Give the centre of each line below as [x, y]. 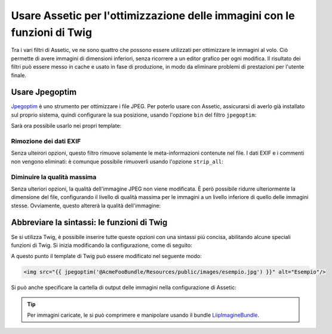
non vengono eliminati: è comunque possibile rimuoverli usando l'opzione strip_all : [117, 161]
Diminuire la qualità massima [54, 177]
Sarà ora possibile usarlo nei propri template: [66, 126]
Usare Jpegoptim [44, 92]
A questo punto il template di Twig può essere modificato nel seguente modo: [107, 256]
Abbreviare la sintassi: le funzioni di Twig [89, 223]
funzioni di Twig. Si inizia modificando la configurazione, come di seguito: [102, 245]
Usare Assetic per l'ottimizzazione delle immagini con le [153, 16]
